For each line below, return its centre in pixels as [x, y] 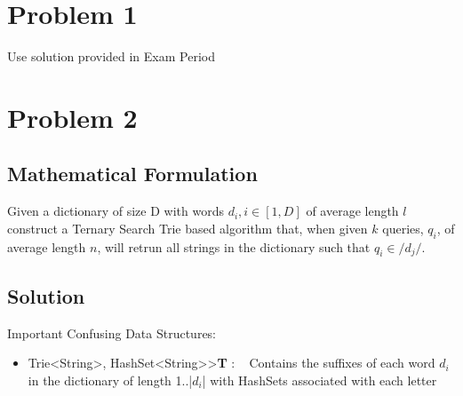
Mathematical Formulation [132, 174]
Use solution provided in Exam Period [111, 56]
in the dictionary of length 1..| [110, 380]
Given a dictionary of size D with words [116, 211]
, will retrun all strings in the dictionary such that [234, 246]
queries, [403, 228]
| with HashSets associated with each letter [319, 380]
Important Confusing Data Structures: [112, 333]
